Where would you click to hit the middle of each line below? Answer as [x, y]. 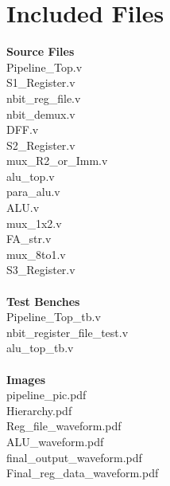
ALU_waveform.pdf [55, 441]
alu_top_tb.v [40, 348]
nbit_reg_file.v [44, 98]
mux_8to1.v [36, 254]
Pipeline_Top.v [44, 67]
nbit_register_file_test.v [68, 332]
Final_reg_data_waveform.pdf [83, 473]
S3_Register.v [41, 270]
